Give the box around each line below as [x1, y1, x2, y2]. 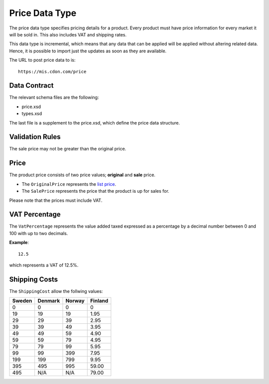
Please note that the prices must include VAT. [9, 197, 103, 203]
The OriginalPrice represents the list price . [21, 181, 117, 187]
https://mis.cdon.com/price [18, 69, 87, 74]
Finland [90, 297, 109, 304]
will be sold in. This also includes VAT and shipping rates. [9, 31, 127, 37]
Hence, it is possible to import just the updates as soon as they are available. [9, 48, 167, 54]
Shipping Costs [9, 275, 58, 283]
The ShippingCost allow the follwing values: [9, 288, 103, 294]
